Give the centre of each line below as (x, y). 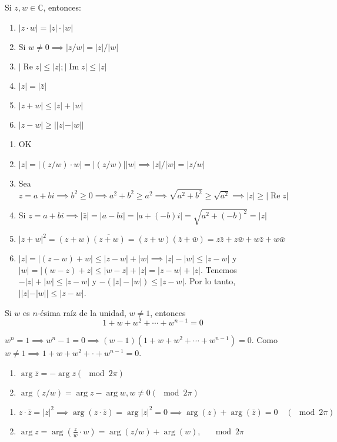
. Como (264, 340)
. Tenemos (218, 269)
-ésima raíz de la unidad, (82, 312)
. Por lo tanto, (210, 281)
